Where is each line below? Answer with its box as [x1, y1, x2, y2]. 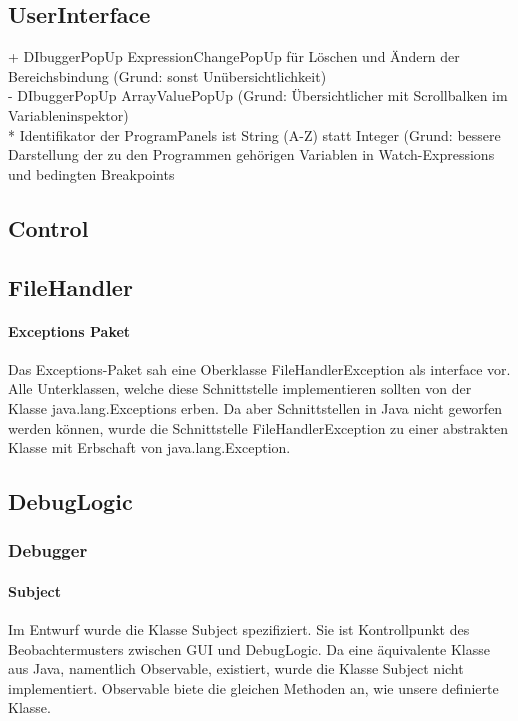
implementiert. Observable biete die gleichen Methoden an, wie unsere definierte [8, 677, 499, 698]
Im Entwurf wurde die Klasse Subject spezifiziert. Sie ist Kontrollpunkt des [8, 619, 470, 640]
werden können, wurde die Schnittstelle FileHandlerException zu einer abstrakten [8, 417, 509, 438]
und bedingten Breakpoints [8, 163, 175, 184]
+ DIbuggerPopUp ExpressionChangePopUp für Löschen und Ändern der [8, 46, 460, 67]
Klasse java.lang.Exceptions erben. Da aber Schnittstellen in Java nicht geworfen [8, 397, 503, 418]
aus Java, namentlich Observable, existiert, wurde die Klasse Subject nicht [8, 658, 464, 679]
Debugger [8, 538, 88, 563]
